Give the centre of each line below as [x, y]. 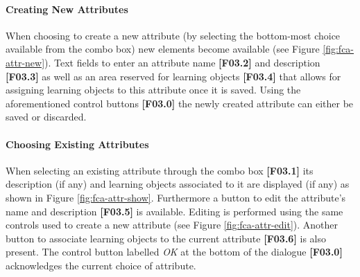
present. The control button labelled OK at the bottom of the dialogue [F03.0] [174, 252]
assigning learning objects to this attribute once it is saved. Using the [153, 90]
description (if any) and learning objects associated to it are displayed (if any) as [178, 184]
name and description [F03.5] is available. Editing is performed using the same [174, 211]
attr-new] [25, 62]
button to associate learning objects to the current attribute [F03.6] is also [166, 238]
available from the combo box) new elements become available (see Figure [163, 49]
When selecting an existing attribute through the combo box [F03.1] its [160, 170]
